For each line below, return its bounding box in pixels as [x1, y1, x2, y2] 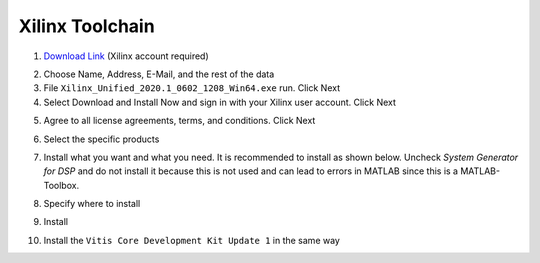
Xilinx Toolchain [18, 15, 155, 37]
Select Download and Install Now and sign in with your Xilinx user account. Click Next [43, 96, 397, 108]
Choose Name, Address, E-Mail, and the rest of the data [43, 68, 275, 80]
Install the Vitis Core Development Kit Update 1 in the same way [43, 234, 340, 246]
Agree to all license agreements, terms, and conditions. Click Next [43, 115, 316, 127]
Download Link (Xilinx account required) [43, 50, 209, 62]
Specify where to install [43, 198, 141, 210]
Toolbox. [43, 179, 80, 191]
